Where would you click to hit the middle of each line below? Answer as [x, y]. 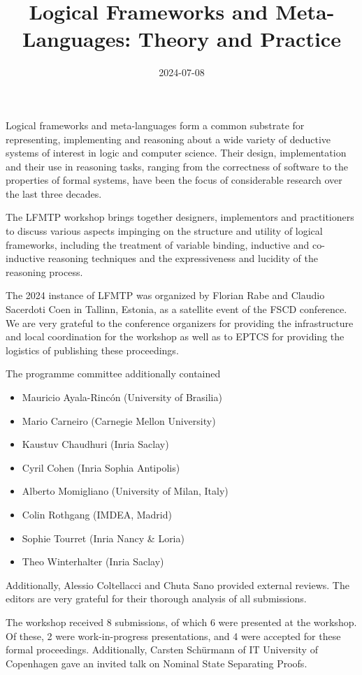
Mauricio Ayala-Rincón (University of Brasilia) [122, 397]
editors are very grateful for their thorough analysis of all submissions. [156, 598]
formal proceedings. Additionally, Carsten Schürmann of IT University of [162, 649]
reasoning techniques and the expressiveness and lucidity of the [183, 258]
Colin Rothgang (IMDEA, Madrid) [97, 514]
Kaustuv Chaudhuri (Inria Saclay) [95, 444]
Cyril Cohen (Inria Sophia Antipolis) [101, 467]
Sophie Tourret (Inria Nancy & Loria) [103, 538]
